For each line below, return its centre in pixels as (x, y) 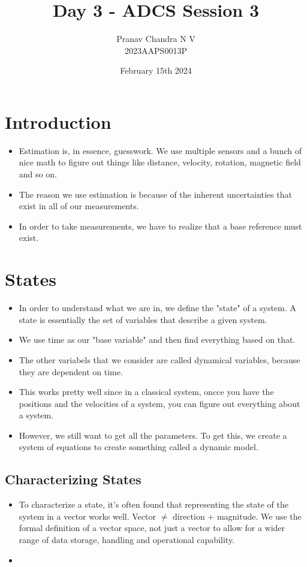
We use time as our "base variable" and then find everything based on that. (157, 340)
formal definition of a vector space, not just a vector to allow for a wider (152, 528)
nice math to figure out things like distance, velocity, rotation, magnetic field (160, 162)
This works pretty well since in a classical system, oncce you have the (146, 392)
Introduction (58, 121)
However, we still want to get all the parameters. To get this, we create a (153, 435)
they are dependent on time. (71, 371)
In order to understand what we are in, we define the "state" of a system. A (157, 308)
